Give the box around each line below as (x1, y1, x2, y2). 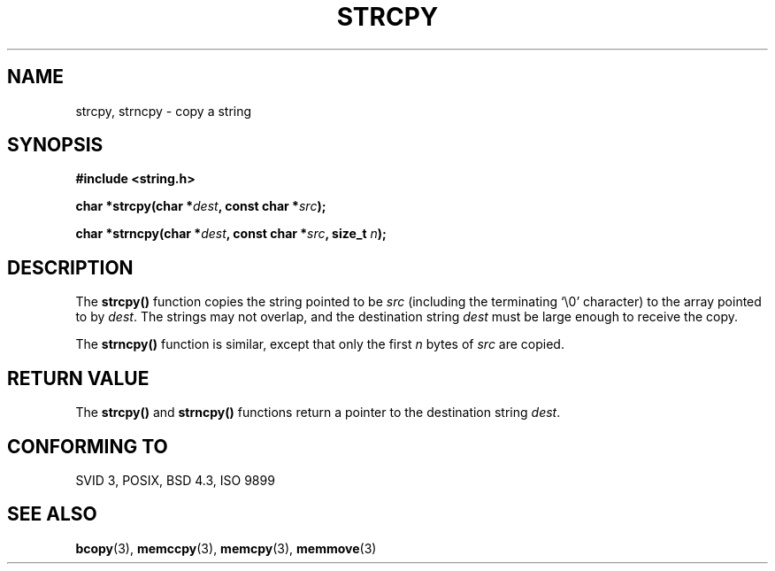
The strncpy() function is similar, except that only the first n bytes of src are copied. (75, 336, 564, 352)
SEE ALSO (7, 503, 97, 526)
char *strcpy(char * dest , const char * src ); (75, 198, 326, 214)
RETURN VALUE (7, 367, 150, 390)
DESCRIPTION (7, 256, 134, 279)
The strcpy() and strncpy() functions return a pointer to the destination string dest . (75, 405, 561, 421)
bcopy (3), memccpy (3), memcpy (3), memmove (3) (75, 540, 377, 556)
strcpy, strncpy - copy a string (75, 103, 252, 119)
